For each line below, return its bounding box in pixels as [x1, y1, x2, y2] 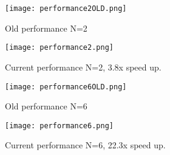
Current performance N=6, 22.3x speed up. [5, 139, 166, 151]
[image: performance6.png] [5, 121, 114, 130]
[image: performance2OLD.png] [5, 4, 127, 13]
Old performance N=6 [5, 100, 87, 112]
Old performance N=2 [5, 21, 87, 34]
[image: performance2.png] [5, 43, 114, 52]
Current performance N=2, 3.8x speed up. [5, 60, 161, 73]
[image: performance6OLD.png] [5, 82, 127, 91]
